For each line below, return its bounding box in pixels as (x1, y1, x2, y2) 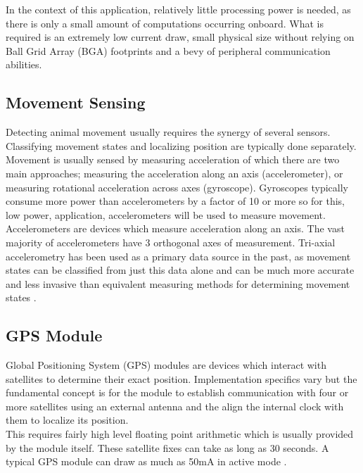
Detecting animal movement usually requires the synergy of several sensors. (6, 125, 331, 139)
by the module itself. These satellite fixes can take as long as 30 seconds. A (6, 440, 329, 455)
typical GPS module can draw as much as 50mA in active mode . (6, 454, 287, 469)
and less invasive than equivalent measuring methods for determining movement (6, 276, 350, 291)
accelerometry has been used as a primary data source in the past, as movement (6, 248, 351, 263)
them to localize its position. (6, 412, 129, 427)
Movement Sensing (6, 92, 146, 113)
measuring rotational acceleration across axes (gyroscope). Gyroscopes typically (6, 179, 348, 194)
